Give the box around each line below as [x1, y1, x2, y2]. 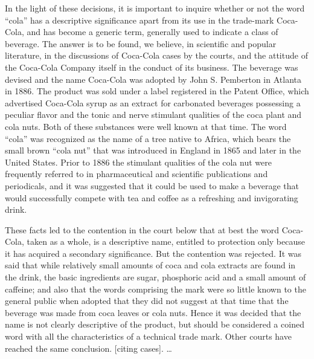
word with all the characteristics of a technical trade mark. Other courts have [5, 330, 292, 343]
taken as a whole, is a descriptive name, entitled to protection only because [27, 235, 305, 248]
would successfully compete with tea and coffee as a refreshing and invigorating [5, 191, 298, 204]
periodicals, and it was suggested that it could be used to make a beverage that [5, 179, 299, 192]
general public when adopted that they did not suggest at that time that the [5, 294, 289, 307]
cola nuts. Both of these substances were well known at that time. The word [5, 120, 287, 132]
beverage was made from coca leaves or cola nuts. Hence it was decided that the [5, 306, 301, 319]
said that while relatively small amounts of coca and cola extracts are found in [5, 259, 296, 271]
